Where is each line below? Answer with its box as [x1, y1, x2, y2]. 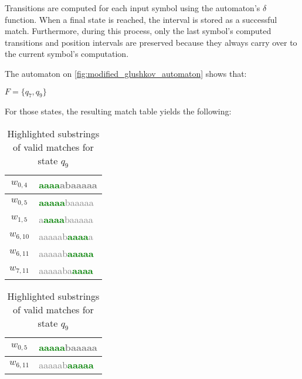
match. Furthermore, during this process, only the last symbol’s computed [5, 25, 272, 37]
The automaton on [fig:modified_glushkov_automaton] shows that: [5, 67, 247, 79]
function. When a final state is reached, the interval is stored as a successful [5, 13, 277, 25]
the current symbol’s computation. [5, 48, 129, 60]
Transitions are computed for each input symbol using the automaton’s [5, 2, 260, 13]
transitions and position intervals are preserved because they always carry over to [5, 36, 297, 48]
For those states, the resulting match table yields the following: [5, 105, 232, 117]
